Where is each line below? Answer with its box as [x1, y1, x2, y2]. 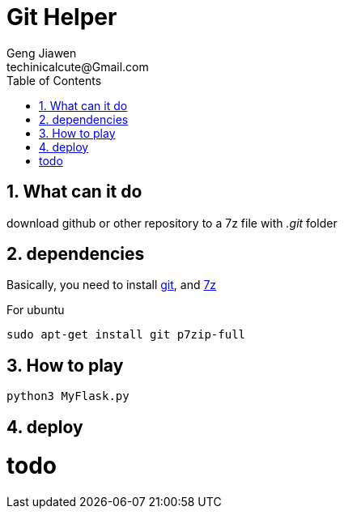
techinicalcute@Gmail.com [6, 59, 149, 74]
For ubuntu [6, 303, 65, 317]
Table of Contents [6, 73, 102, 87]
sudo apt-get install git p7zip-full [6, 328, 246, 342]
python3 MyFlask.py [6, 389, 130, 403]
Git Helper [6, 3, 117, 31]
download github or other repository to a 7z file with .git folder [6, 215, 338, 230]
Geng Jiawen [6, 45, 77, 60]
